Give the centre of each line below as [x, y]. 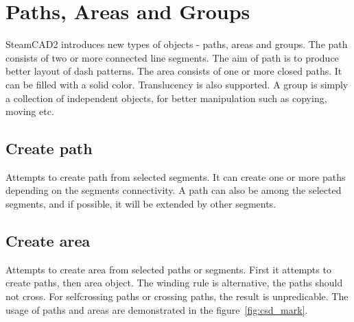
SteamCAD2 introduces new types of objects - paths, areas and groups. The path [177, 44]
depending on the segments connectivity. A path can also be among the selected [174, 190]
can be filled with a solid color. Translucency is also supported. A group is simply [177, 84]
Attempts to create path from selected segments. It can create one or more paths [176, 176]
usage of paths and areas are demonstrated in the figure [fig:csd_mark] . [157, 309]
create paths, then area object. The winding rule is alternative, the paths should [174, 283]
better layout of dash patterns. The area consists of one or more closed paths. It [174, 71]
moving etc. [30, 111]
